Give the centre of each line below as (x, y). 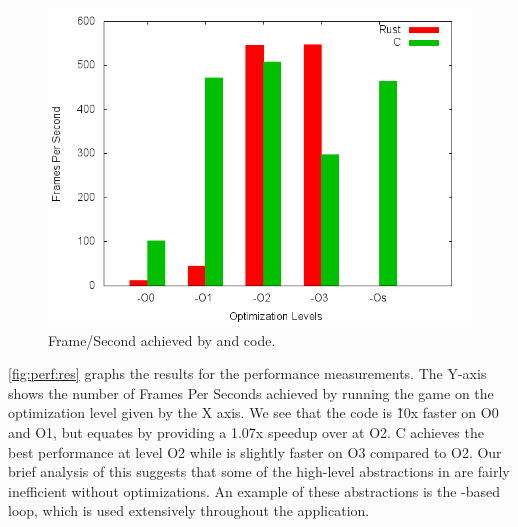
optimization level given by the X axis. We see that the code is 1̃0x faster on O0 (253, 412)
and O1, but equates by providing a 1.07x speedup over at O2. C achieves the (246, 431)
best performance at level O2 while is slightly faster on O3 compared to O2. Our (255, 451)
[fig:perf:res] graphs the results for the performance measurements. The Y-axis (247, 373)
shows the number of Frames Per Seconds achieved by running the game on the (251, 392)
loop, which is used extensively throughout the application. (189, 510)
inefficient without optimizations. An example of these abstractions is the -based (254, 490)
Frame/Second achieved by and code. (162, 339)
